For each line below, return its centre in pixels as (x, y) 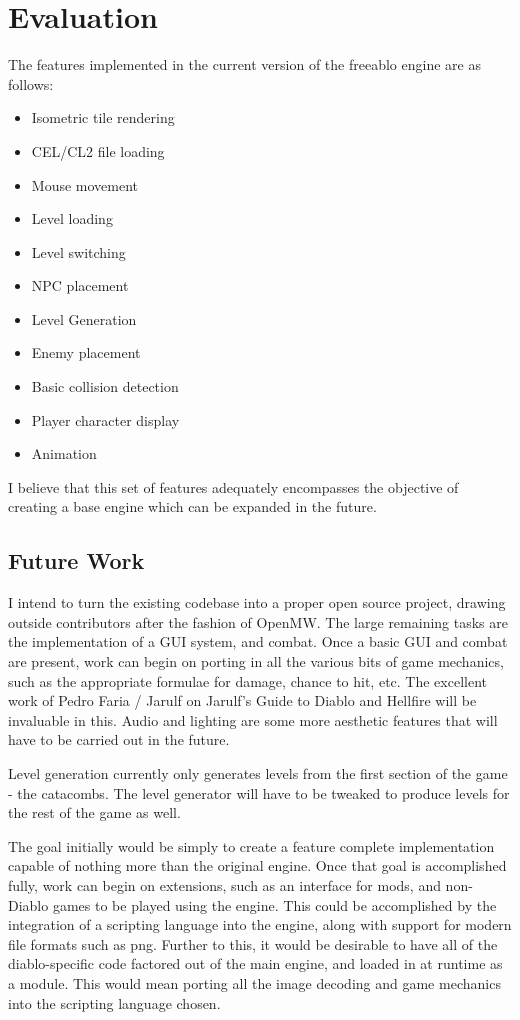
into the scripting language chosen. (114, 1002)
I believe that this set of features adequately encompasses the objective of (233, 486)
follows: (31, 83)
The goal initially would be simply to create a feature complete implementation (251, 845)
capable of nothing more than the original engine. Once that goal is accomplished (257, 865)
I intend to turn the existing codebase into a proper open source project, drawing (257, 602)
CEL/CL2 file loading (98, 150)
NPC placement (80, 285)
